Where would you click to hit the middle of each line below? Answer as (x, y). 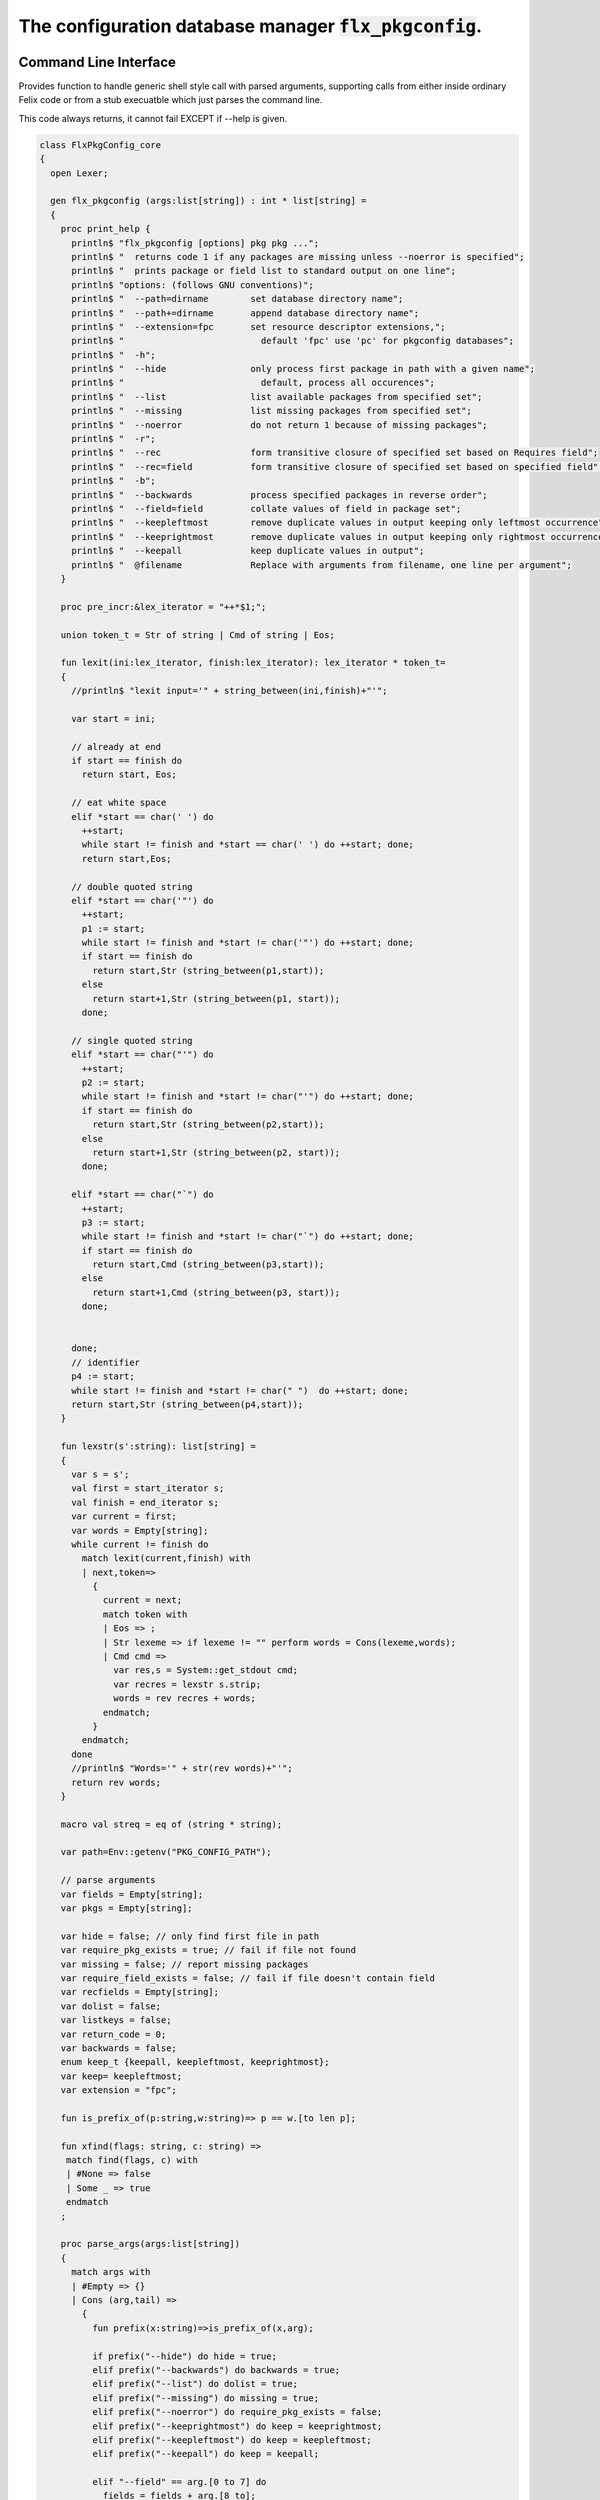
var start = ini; (114, 718)
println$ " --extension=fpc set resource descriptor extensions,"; (258, 326)
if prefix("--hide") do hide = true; (184, 2356)
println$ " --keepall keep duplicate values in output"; (248, 551)
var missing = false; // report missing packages (184, 1964)
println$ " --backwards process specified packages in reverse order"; (280, 494)
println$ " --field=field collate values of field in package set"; (266, 508)
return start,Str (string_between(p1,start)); (208, 970)
